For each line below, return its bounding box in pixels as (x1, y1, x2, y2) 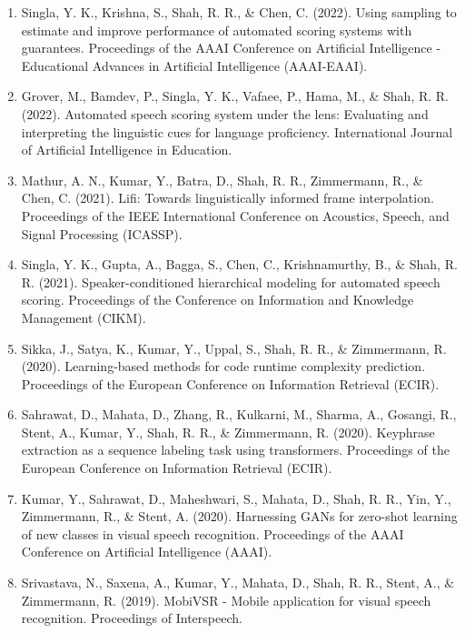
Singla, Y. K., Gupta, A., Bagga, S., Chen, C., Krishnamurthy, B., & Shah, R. (21, 255, 458, 274)
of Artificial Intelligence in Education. (21, 140, 232, 159)
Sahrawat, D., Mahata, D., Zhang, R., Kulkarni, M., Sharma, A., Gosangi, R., (21, 405, 457, 424)
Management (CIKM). (21, 307, 146, 327)
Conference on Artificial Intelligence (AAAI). (21, 542, 272, 561)
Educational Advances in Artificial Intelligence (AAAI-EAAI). (21, 55, 368, 75)
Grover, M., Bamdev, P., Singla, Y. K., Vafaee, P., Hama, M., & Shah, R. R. (21, 86, 449, 105)
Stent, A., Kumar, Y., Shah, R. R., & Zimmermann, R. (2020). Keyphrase (21, 422, 435, 441)
